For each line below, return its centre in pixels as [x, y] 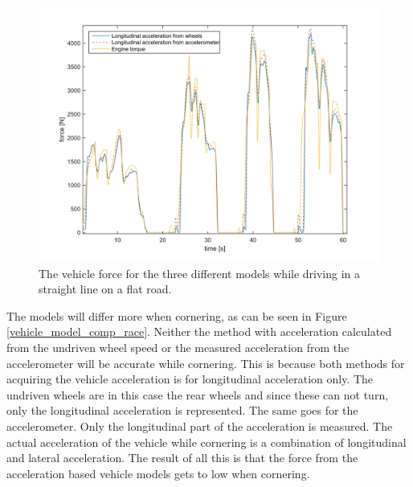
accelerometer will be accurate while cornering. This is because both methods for [206, 363]
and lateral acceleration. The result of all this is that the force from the [182, 458]
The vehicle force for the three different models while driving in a [200, 273]
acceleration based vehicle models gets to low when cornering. [158, 473]
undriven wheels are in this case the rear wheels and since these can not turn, [198, 394]
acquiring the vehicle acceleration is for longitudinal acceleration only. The [190, 379]
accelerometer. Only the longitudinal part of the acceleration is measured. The [200, 426]
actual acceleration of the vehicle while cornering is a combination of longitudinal [206, 442]
